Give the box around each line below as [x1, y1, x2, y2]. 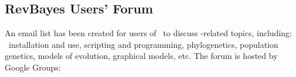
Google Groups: [5, 61, 61, 73]
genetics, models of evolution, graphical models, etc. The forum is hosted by [5, 50, 278, 62]
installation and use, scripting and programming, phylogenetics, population [8, 38, 278, 50]
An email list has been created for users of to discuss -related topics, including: [5, 27, 292, 39]
